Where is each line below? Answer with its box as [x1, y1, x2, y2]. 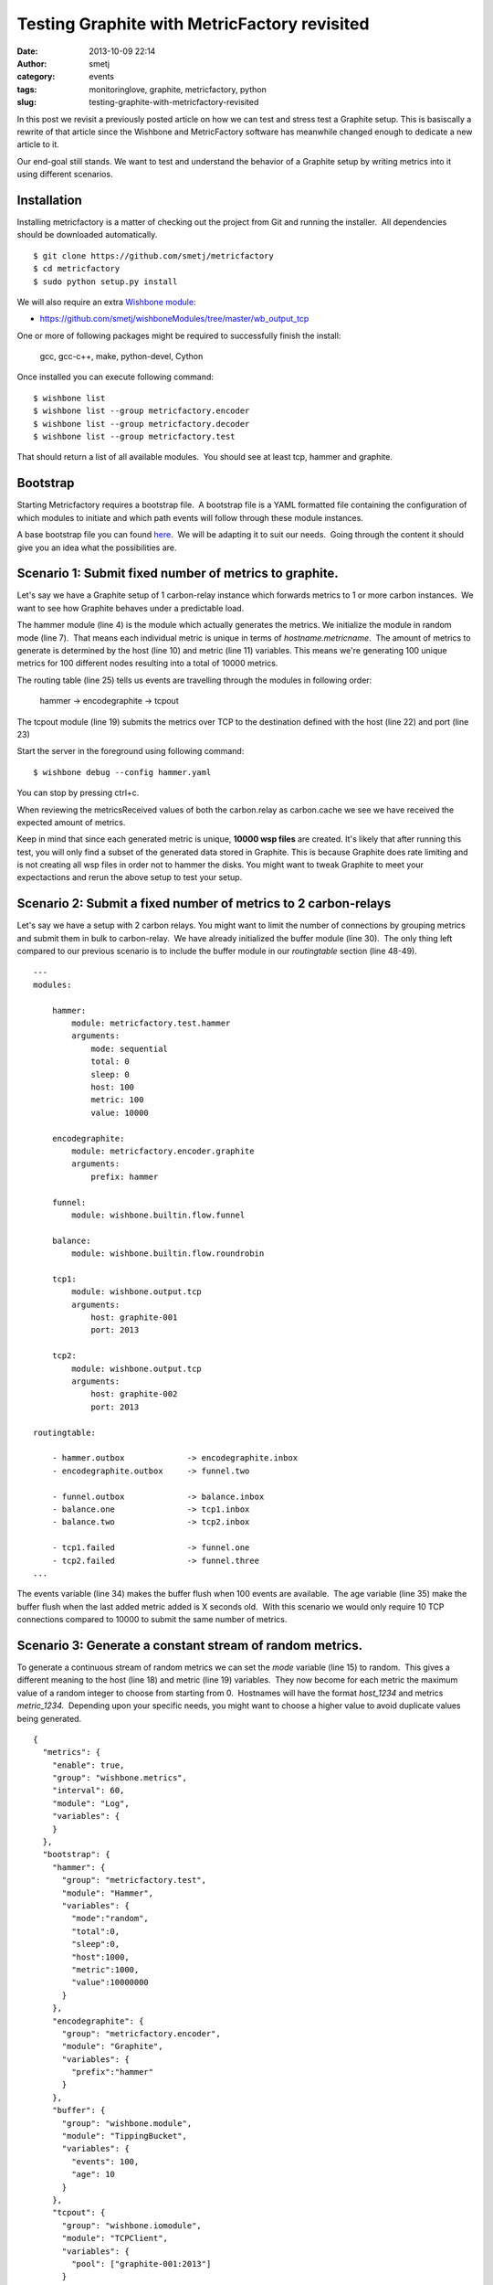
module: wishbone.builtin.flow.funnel [71, 1209, 246, 1220]
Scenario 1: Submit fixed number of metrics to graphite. [16, 566, 340, 581]
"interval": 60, [51, 1785, 125, 1796]
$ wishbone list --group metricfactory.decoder [33, 419, 250, 429]
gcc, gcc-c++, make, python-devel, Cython [39, 351, 204, 362]
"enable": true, [51, 1759, 125, 1770]
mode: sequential [90, 1043, 169, 1054]
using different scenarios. [16, 169, 113, 180]
